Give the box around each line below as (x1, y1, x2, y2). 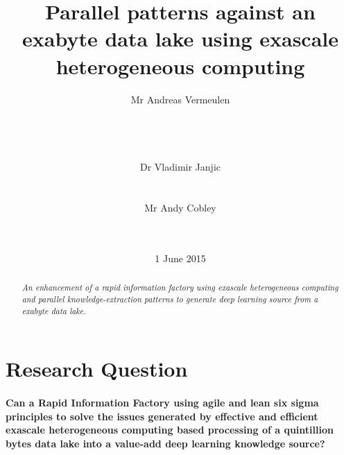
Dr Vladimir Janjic (140, 160, 221, 174)
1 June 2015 (155, 251, 206, 266)
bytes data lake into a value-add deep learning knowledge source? (6, 436, 325, 450)
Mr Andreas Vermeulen (130, 92, 230, 106)
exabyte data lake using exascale (21, 24, 338, 53)
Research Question (6, 354, 188, 383)
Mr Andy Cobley (144, 200, 216, 215)
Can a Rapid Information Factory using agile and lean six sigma (6, 395, 319, 410)
